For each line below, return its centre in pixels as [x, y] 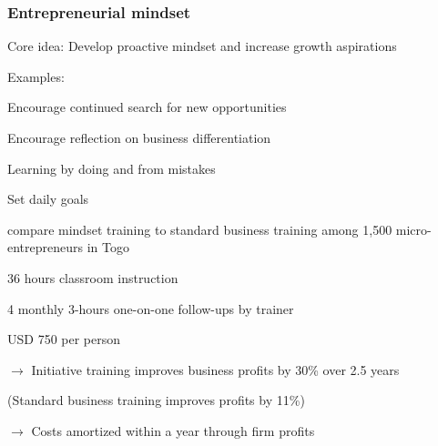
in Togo [108, 247]
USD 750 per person [64, 339]
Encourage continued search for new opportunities [147, 107]
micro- [413, 229]
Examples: [36, 76]
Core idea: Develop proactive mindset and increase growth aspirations [202, 46]
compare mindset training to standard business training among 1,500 [200, 229]
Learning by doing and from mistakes [112, 168]
